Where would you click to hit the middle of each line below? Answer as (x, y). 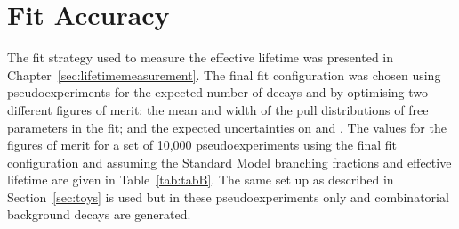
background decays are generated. (99, 214)
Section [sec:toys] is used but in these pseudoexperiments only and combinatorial (228, 196)
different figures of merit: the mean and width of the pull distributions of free (218, 109)
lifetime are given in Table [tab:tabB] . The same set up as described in (201, 180)
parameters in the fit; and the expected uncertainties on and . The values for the (227, 127)
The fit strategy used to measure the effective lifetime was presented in (201, 57)
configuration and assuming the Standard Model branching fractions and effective (229, 162)
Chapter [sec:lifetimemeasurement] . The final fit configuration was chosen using (224, 74)
